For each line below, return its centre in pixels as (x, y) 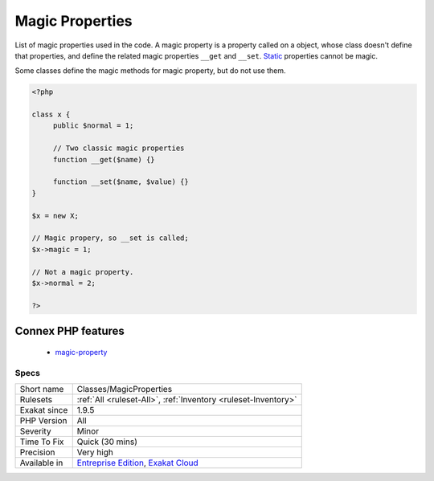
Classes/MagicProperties (125, 389)
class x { (51, 115)
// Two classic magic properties (119, 148)
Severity (35, 431)
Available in (41, 463)
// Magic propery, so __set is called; (110, 238)
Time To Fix (42, 442)
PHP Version (43, 420)
